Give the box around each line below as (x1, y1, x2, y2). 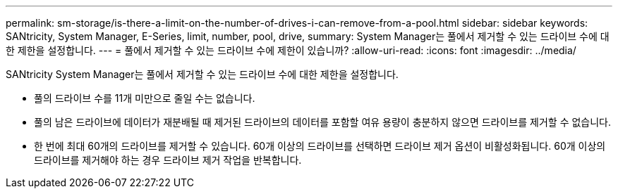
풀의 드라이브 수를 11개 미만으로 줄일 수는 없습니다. (34, 92, 255, 104)
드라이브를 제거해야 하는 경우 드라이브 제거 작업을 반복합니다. (34, 154, 302, 166)
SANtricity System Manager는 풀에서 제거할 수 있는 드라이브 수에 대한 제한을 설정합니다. (6, 68, 399, 80)
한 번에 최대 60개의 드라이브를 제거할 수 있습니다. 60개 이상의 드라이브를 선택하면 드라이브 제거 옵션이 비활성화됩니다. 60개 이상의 (34, 140, 606, 152)
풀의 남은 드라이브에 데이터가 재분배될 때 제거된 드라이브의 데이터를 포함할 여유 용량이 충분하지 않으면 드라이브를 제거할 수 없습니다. (34, 116, 612, 128)
